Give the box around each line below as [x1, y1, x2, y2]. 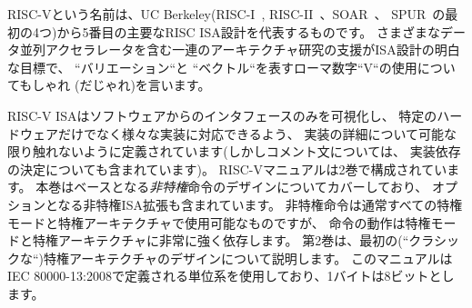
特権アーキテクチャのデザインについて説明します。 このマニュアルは [44, 248, 453, 267]
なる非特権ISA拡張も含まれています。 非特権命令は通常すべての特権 [57, 194, 463, 214]
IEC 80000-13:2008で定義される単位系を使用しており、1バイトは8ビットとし [7, 266, 455, 285]
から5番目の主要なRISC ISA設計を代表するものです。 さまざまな [56, 22, 440, 41]
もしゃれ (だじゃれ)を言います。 [19, 75, 211, 94]
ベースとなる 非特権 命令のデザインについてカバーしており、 [74, 177, 428, 196]
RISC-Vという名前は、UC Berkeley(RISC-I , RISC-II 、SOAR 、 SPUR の [7, 5, 446, 23]
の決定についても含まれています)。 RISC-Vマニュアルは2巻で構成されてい [7, 159, 447, 178]
